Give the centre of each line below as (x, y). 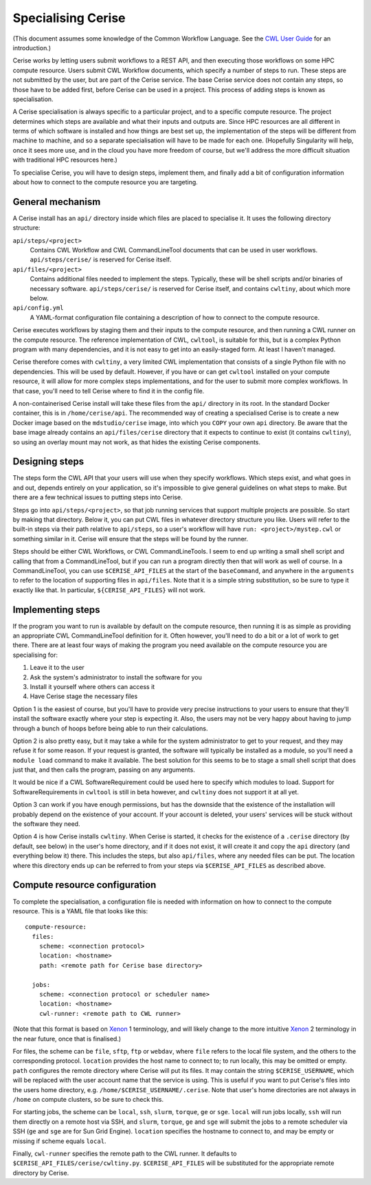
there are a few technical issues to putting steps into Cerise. (98, 497)
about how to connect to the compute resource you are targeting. (105, 182)
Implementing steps (56, 610)
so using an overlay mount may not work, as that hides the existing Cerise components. (137, 442)
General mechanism (57, 202)
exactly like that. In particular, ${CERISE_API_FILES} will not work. (109, 590)
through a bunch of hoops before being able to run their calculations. (110, 728)
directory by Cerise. (41, 1173)
